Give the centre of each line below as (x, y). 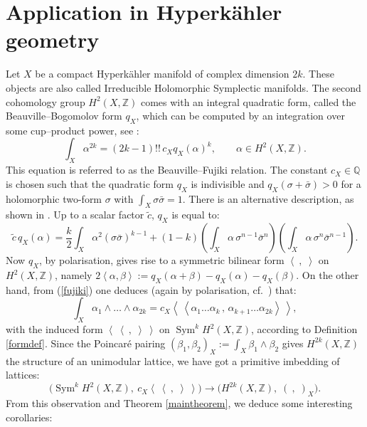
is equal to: (196, 215)
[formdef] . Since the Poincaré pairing (86, 343)
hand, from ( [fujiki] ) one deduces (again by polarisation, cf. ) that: (151, 289)
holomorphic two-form (54, 198)
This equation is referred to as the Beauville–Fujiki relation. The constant (167, 170)
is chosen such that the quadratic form (90, 183)
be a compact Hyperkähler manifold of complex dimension (162, 74)
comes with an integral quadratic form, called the (248, 101)
